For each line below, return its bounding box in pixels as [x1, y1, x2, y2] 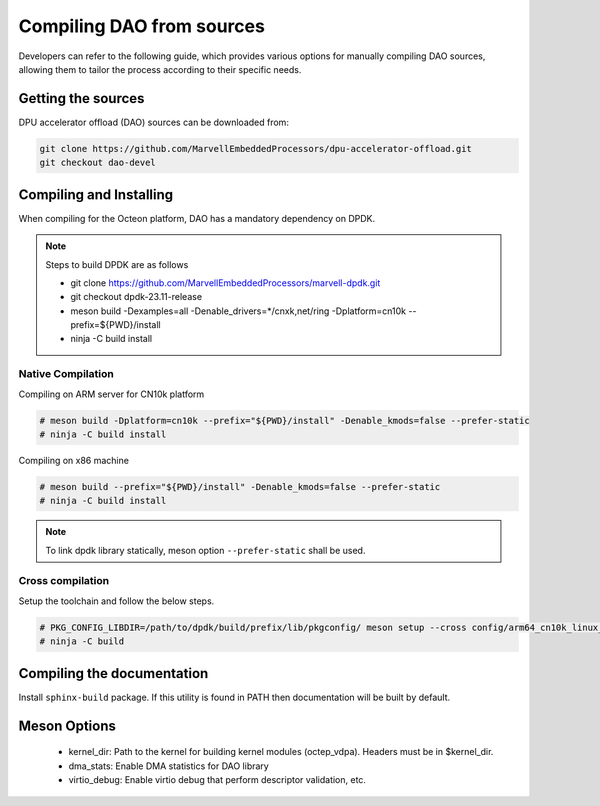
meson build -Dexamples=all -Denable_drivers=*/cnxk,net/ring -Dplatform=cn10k [70, 305, 407, 317]
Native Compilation [18, 367, 114, 381]
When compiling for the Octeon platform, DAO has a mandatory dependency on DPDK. [18, 212, 375, 224]
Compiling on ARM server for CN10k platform [18, 388, 205, 400]
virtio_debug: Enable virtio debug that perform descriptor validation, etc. [68, 773, 367, 785]
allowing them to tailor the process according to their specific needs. [18, 63, 302, 75]
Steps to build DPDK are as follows [45, 258, 189, 270]
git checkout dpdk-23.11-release [70, 291, 203, 303]
